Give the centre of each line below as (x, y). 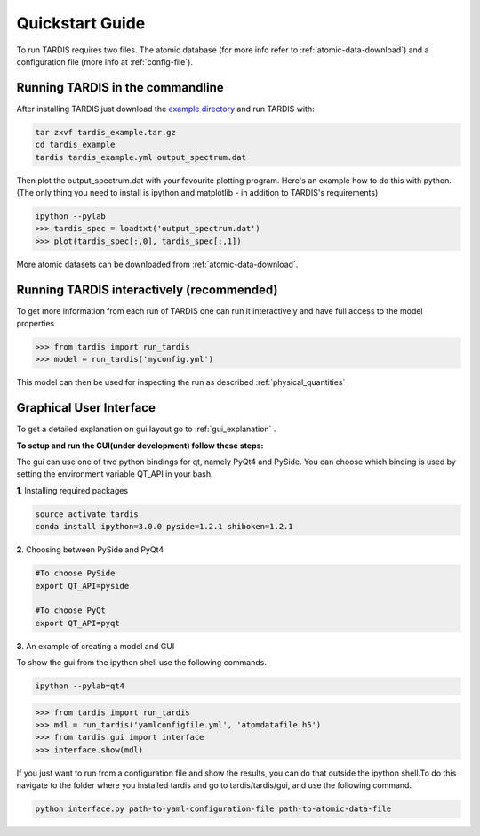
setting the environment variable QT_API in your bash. (115, 474)
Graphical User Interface (86, 408)
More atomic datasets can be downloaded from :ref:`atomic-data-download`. (157, 264)
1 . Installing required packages (72, 490)
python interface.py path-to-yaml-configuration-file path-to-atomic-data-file (213, 809)
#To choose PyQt (71, 611)
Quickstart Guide (81, 23)
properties (36, 324)
